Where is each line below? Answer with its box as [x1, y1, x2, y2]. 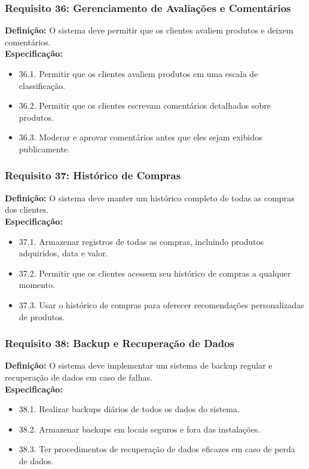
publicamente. [19, 142, 70, 155]
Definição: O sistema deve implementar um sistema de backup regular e [5, 359, 273, 372]
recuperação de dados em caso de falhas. [5, 370, 152, 383]
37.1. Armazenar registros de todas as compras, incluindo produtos [19, 235, 264, 247]
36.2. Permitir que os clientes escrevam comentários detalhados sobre [19, 99, 271, 112]
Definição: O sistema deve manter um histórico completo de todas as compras [5, 191, 295, 204]
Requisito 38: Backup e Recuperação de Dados [5, 336, 235, 351]
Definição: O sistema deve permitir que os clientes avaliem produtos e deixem [5, 24, 293, 36]
